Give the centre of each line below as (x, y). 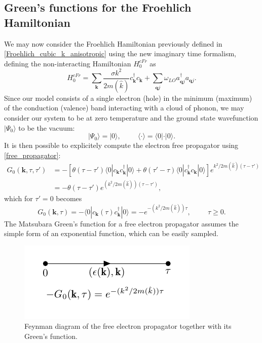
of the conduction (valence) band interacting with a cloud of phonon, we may (124, 108)
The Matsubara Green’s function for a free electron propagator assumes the (121, 223)
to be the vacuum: (47, 127)
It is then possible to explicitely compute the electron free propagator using (121, 145)
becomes (69, 198)
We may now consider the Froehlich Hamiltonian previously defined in (113, 43)
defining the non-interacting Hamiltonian (68, 63)
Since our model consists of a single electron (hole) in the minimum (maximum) (128, 98)
